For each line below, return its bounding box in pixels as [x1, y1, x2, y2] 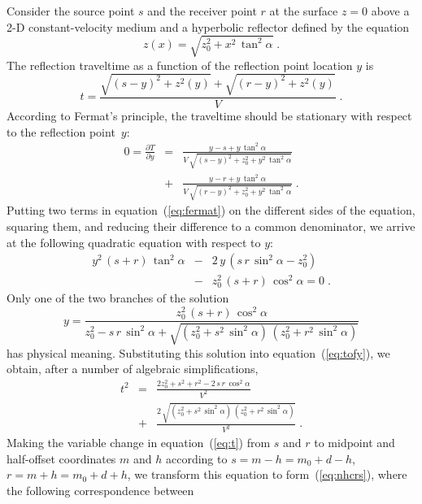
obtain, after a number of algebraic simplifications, [7, 360, 259, 377]
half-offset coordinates [7, 450, 116, 467]
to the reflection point [7, 123, 115, 140]
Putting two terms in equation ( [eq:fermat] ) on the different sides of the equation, [7, 202, 415, 219]
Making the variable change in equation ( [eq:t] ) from [7, 434, 271, 451]
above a [371, 2, 410, 19]
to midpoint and [314, 434, 395, 451]
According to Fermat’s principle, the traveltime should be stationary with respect [7, 106, 412, 124]
